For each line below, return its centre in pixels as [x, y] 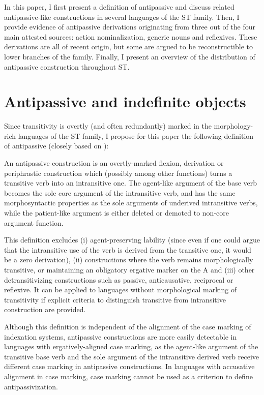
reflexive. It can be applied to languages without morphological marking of [121, 290]
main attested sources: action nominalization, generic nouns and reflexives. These [131, 36]
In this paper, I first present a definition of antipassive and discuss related [119, 7]
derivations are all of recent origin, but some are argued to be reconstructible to [128, 47]
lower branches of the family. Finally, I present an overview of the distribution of [130, 56]
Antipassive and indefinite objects [125, 101]
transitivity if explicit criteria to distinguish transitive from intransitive [115, 299]
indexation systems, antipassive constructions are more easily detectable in [121, 336]
